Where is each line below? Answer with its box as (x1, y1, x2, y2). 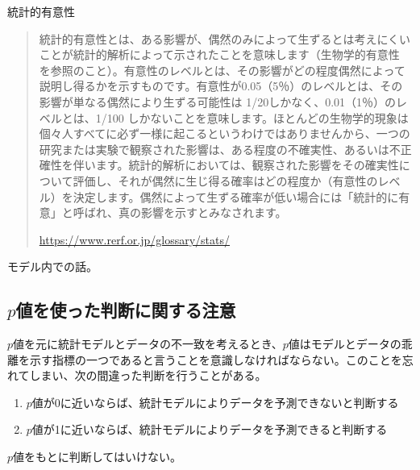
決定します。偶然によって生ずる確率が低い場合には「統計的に (73, 188, 399, 205)
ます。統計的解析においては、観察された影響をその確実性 (95, 156, 399, 173)
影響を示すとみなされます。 (140, 204, 287, 221)
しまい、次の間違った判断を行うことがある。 (29, 367, 267, 384)
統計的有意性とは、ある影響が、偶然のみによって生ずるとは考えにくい (39, 30, 411, 47)
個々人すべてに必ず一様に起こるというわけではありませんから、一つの (39, 125, 410, 142)
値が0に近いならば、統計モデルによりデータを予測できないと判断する (31, 393, 399, 410)
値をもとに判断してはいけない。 (13, 448, 182, 465)
